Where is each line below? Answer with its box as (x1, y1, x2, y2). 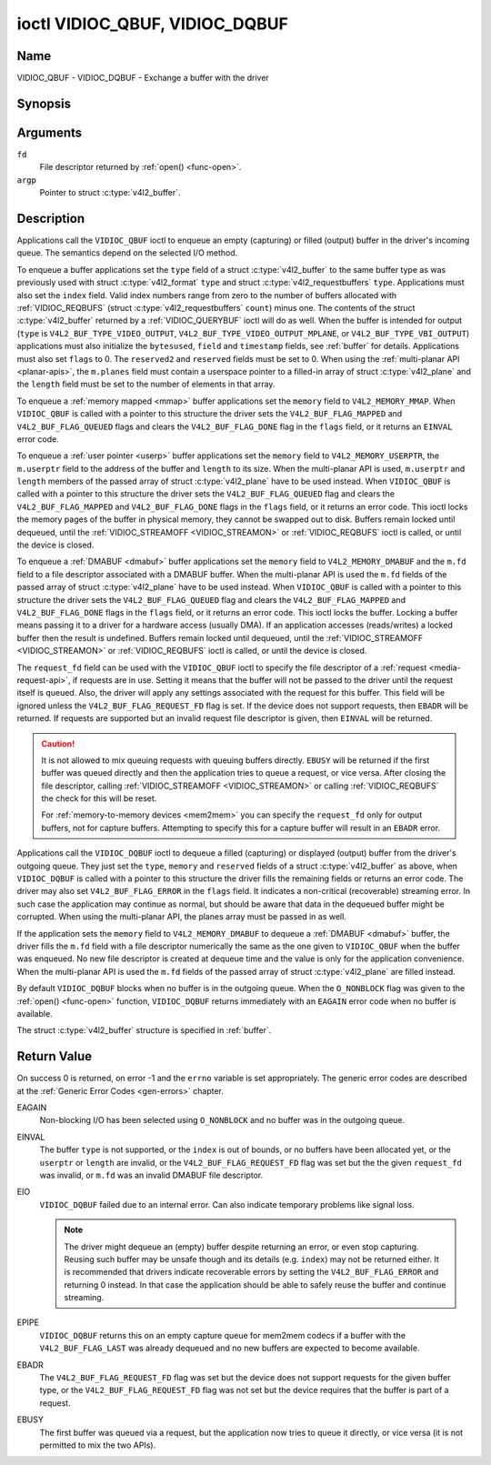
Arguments (16, 125, 83, 140)
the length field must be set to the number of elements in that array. (16, 378, 276, 390)
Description (16, 210, 85, 226)
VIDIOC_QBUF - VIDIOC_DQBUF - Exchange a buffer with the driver (16, 73, 270, 84)
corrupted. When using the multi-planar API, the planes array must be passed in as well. (16, 911, 347, 922)
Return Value (16, 1049, 93, 1064)
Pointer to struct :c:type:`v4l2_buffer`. (39, 187, 181, 198)
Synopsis (16, 95, 72, 111)
